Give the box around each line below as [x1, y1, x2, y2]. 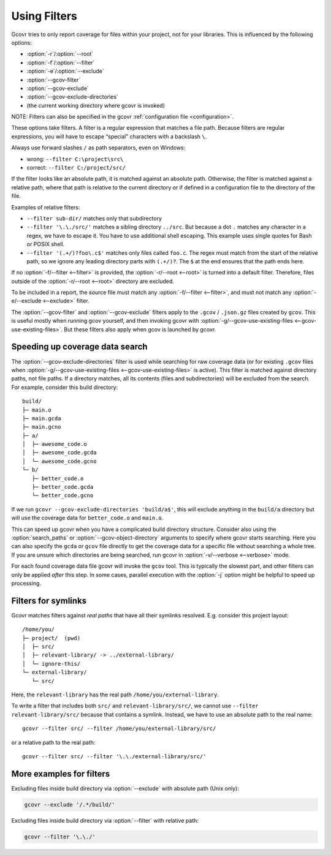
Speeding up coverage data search [11, 342, 148, 352]
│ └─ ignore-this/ [22, 660, 81, 667]
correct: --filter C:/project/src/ [26, 164, 126, 171]
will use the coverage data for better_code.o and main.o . [11, 514, 164, 522]
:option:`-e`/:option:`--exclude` [26, 67, 104, 75]
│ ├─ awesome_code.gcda [22, 449, 97, 456]
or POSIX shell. [26, 241, 65, 248]
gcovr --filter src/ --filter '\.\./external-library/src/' [22, 753, 207, 759]
